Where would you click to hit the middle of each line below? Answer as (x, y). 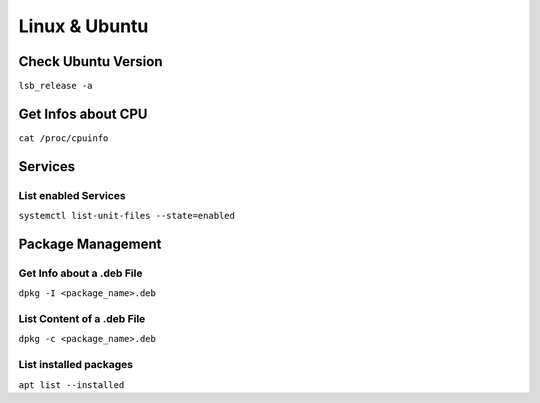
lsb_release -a (56, 86)
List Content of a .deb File (82, 319)
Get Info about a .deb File (80, 273)
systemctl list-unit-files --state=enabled (126, 216)
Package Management (90, 243)
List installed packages (76, 365)
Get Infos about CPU (83, 113)
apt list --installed (71, 384)
